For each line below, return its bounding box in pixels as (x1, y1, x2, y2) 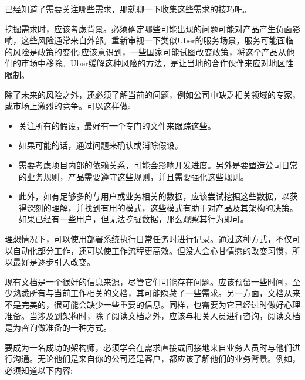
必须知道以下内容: (5, 364, 73, 376)
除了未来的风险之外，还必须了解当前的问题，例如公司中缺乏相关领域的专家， (5, 88, 300, 100)
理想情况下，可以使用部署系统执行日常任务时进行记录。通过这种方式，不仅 (5, 232, 292, 245)
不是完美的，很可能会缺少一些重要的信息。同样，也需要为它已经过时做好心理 (5, 298, 300, 310)
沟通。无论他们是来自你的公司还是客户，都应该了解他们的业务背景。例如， (12, 352, 300, 365)
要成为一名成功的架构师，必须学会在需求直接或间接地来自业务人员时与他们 (5, 341, 292, 353)
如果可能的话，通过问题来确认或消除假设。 (18, 139, 183, 151)
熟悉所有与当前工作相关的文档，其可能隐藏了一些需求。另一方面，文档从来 (12, 287, 300, 299)
